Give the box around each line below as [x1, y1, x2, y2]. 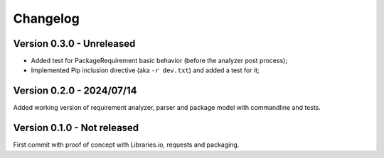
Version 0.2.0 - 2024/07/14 [13, 85, 137, 97]
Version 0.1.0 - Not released [13, 122, 139, 134]
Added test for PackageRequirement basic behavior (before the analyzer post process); [31, 57, 288, 65]
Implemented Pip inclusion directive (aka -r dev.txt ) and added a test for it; [31, 66, 260, 74]
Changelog [13, 11, 80, 26]
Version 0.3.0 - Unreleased [13, 38, 136, 50]
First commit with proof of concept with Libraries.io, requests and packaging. [13, 140, 240, 149]
